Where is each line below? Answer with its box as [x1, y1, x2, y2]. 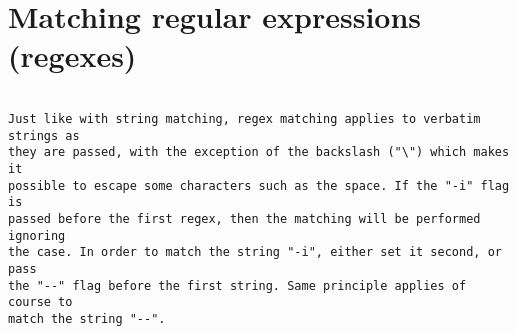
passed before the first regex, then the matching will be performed [8, 211, 481, 226]
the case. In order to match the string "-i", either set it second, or [8, 245, 502, 260]
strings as [8, 128, 80, 143]
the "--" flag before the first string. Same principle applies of [8, 278, 467, 293]
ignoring [8, 228, 66, 243]
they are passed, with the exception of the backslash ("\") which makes [8, 145, 510, 160]
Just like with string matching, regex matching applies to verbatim [8, 111, 481, 126]
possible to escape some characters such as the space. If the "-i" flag [8, 178, 510, 193]
